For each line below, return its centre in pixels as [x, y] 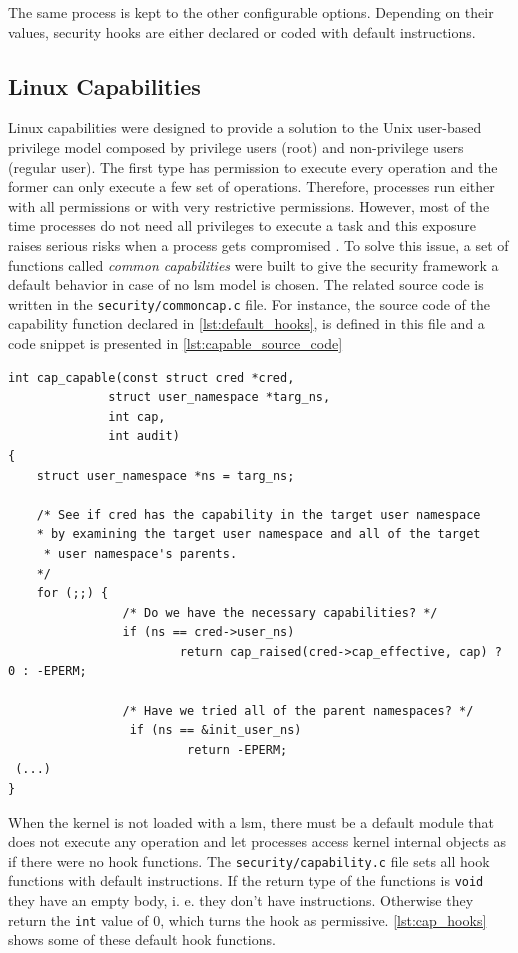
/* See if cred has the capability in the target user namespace [258, 514]
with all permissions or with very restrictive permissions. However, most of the [249, 205]
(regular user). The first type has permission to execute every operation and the [253, 166]
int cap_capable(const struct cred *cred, [151, 377]
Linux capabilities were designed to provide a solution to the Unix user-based [245, 127]
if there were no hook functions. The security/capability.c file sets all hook [249, 860]
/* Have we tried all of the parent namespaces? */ [298, 710]
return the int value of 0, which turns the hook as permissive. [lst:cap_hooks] [247, 919]
